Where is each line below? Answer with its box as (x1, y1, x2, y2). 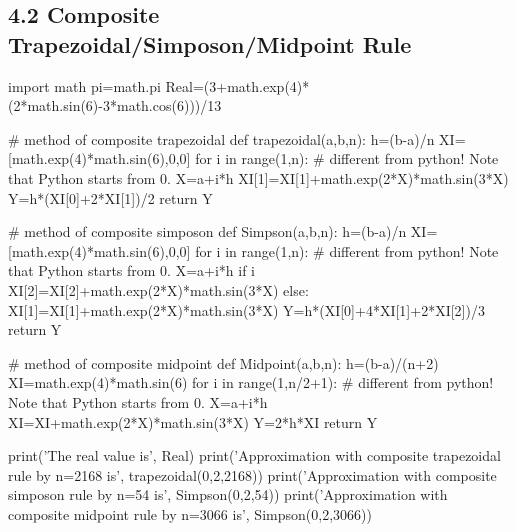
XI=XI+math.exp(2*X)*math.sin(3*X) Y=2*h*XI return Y (8, 411, 378, 432)
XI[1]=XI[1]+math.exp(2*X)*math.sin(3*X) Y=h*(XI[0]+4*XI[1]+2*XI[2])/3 (8, 299, 485, 320)
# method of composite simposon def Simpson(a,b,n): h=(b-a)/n (8, 221, 407, 242)
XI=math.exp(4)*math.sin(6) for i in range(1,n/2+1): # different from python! (8, 372, 494, 393)
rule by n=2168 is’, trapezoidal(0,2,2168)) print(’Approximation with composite (8, 464, 497, 485)
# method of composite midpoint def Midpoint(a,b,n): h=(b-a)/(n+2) (8, 352, 439, 373)
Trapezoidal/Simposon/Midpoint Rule (8, 28, 412, 59)
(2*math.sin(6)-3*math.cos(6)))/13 (8, 95, 222, 116)
